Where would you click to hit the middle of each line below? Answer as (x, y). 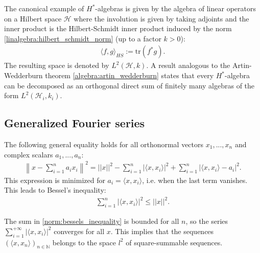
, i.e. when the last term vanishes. (195, 180)
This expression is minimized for (55, 180)
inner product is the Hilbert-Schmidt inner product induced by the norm (118, 28)
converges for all (79, 231)
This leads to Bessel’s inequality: (55, 190)
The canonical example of (44, 8)
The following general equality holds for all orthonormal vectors (104, 144)
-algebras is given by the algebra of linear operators (175, 8)
